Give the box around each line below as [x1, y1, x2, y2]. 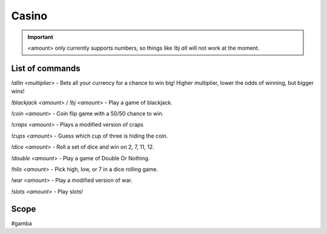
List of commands [11, 63, 81, 73]
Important [27, 33, 54, 41]
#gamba [11, 219, 33, 227]
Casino [11, 9, 48, 22]
